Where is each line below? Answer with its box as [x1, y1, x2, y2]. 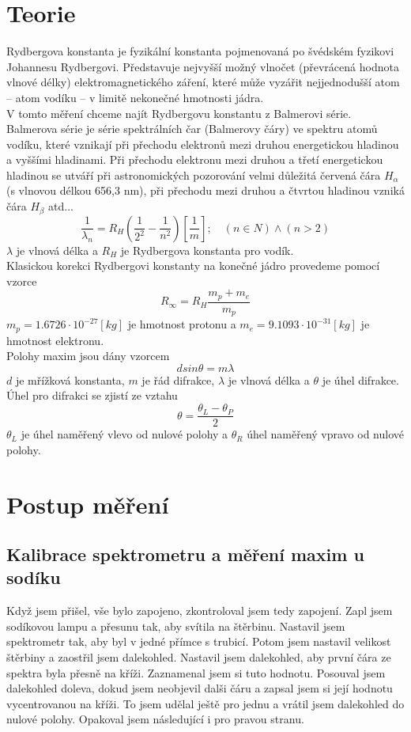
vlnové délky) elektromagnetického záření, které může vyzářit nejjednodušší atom [6, 74, 400, 90]
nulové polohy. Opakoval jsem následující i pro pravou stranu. [6, 711, 304, 727]
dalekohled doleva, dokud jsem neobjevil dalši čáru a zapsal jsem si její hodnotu [6, 680, 393, 696]
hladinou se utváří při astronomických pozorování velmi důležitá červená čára [6, 166, 381, 183]
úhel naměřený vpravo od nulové [247, 426, 405, 442]
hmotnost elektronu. [6, 332, 104, 348]
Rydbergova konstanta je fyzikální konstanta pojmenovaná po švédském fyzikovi [6, 43, 394, 59]
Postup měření [6, 487, 169, 520]
